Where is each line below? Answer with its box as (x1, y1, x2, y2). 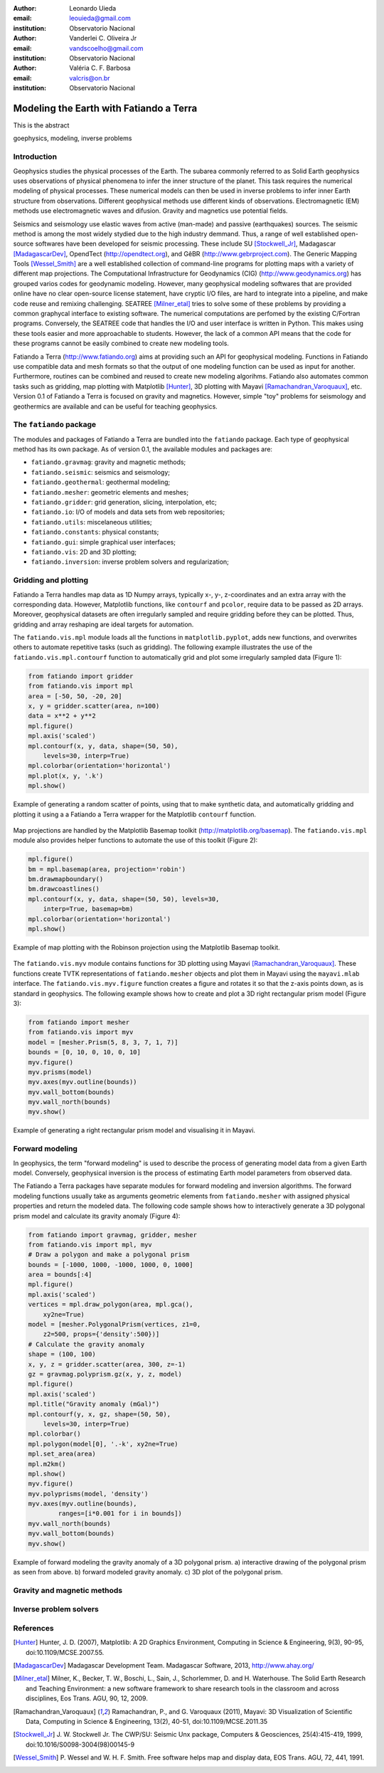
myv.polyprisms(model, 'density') (28, 1490, 149, 1498)
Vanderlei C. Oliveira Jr (69, 34, 137, 43)
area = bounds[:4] (28, 1270, 92, 1279)
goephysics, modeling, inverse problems (13, 134, 132, 142)
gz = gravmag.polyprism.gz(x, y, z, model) (28, 1370, 183, 1378)
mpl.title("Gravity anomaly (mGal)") (28, 1400, 160, 1409)
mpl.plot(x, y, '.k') (28, 772, 104, 779)
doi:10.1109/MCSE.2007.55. (26, 1648, 105, 1656)
